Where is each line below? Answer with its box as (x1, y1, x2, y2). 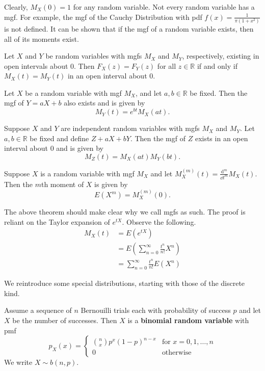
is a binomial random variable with (127, 314, 249, 325)
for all (157, 60, 176, 71)
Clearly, (4, 2, 28, 12)
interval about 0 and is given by (4, 143, 103, 153)
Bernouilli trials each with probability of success (81, 305, 231, 315)
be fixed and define (30, 132, 89, 143)
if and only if (197, 60, 237, 71)
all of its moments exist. (4, 33, 79, 44)
